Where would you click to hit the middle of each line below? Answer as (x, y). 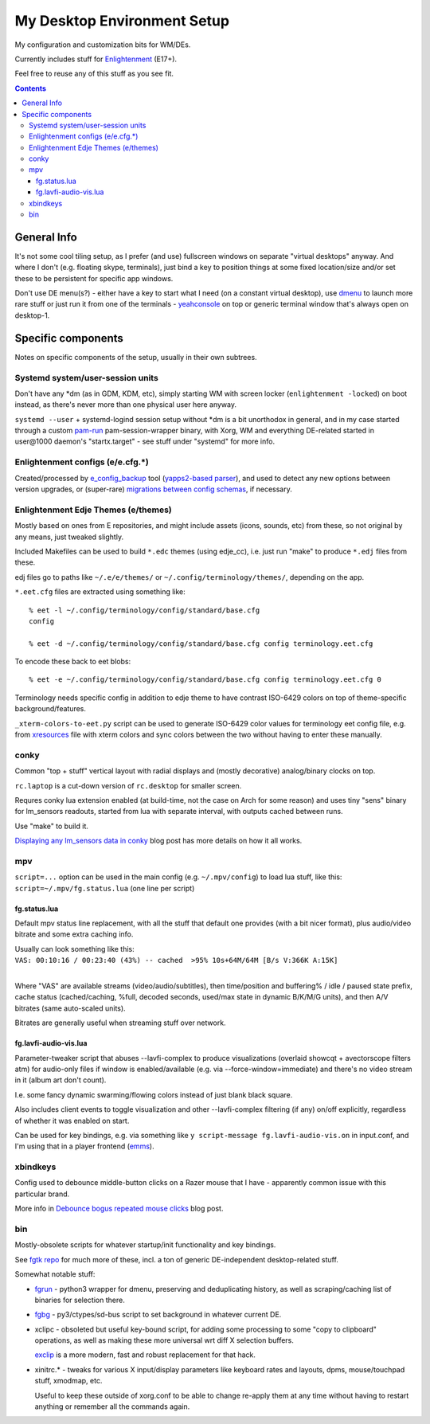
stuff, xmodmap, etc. (68, 1381)
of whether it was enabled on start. (72, 1121)
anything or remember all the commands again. (112, 1406)
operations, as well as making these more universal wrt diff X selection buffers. (164, 1340)
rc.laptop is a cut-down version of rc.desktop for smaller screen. (128, 785)
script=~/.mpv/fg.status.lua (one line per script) (105, 888)
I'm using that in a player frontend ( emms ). (84, 1146)
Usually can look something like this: (74, 949)
